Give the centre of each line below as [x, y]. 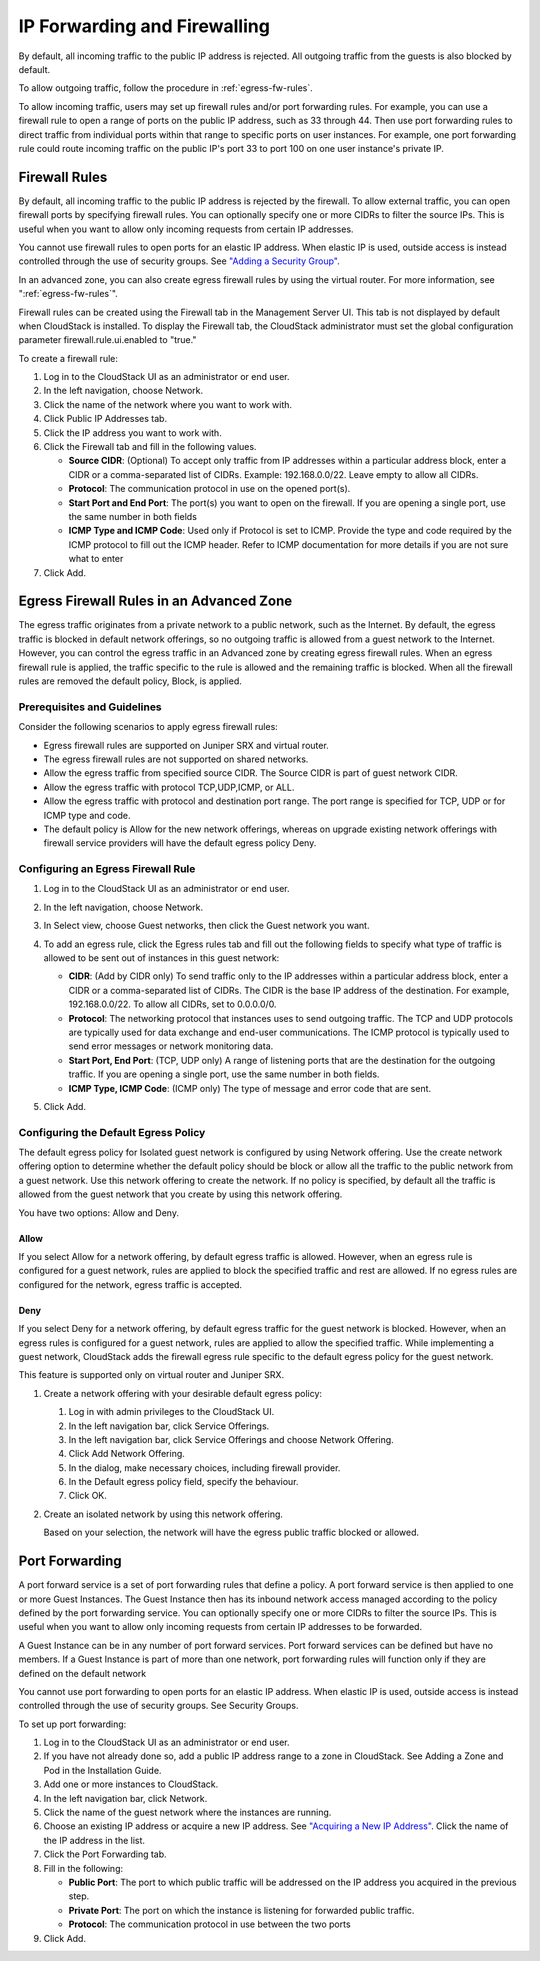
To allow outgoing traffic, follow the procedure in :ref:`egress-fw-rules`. [166, 88]
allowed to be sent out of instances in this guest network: [161, 958]
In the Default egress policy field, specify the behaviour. [183, 1482]
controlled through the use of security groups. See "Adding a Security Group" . [179, 261]
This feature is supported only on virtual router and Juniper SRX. [151, 1375]
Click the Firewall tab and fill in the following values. [150, 447]
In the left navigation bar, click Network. [125, 1798]
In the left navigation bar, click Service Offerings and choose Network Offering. [231, 1439]
